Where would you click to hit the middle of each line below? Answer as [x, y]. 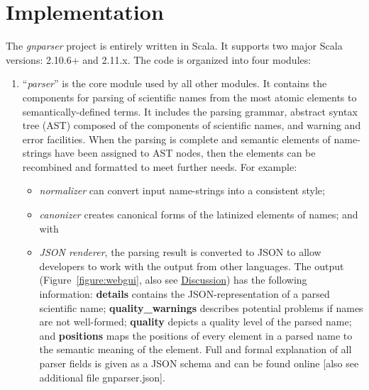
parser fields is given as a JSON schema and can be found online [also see [199, 363]
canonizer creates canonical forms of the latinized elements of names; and [199, 214]
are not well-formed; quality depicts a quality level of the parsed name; [195, 322]
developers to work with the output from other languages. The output [192, 266]
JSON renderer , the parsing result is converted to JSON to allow [180, 252]
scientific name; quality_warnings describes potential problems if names [201, 307]
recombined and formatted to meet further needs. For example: [160, 166]
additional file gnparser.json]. [102, 377]
